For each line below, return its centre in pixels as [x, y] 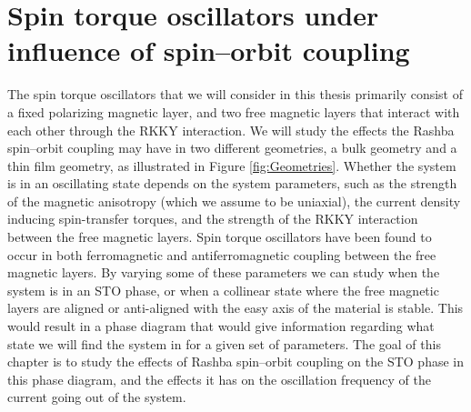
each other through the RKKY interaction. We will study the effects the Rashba [231, 130]
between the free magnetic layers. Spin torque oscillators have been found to [220, 237]
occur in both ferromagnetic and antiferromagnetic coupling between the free [222, 254]
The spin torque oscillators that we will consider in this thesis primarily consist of [235, 94]
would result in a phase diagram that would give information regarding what [221, 326]
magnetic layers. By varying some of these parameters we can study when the [224, 272]
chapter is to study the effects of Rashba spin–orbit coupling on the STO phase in [236, 362]
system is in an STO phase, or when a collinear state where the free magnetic [223, 290]
